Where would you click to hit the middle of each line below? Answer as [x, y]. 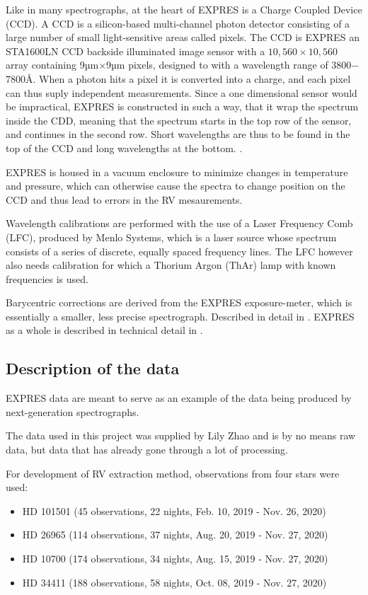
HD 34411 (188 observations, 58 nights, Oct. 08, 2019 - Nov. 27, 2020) [174, 582]
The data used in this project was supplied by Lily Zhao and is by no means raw [181, 435]
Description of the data [93, 368]
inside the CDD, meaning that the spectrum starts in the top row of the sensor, [179, 120]
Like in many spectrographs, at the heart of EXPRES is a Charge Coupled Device [184, 9]
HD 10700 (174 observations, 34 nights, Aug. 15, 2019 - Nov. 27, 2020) [175, 559]
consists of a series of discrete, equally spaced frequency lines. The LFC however [179, 251]
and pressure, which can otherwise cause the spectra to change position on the [176, 186]
